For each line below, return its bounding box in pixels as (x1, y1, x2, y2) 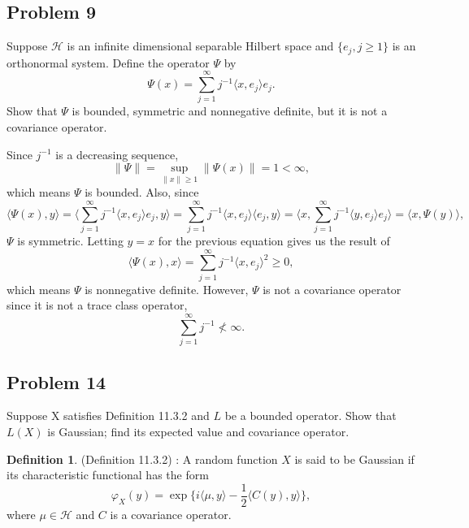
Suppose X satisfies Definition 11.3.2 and (7, 407, 210, 424)
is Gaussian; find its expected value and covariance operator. (47, 422, 350, 439)
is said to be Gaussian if (294, 450, 415, 467)
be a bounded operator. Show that (224, 407, 397, 424)
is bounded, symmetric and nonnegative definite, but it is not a (72, 102, 388, 119)
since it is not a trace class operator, (7, 296, 188, 314)
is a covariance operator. (110, 505, 232, 522)
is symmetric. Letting (17, 232, 124, 249)
